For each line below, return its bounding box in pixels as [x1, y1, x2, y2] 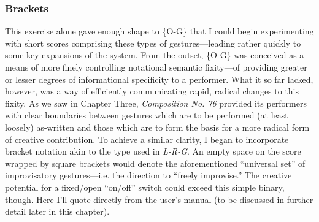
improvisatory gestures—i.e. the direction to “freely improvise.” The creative [5, 169, 292, 182]
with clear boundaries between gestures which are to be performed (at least [5, 109, 288, 121]
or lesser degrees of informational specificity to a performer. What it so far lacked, [5, 72, 313, 85]
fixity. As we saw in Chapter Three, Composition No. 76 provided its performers [5, 96, 307, 109]
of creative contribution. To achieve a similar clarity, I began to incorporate [5, 132, 289, 145]
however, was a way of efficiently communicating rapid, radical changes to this [5, 85, 299, 98]
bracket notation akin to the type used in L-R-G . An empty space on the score [5, 145, 301, 158]
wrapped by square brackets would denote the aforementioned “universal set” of [5, 156, 306, 169]
